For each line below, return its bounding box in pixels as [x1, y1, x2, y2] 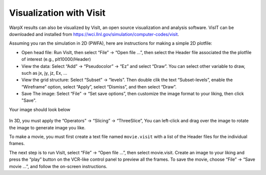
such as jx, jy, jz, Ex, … [21, 70, 67, 76]
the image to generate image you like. [9, 124, 86, 130]
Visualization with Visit [9, 7, 106, 18]
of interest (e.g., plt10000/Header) [21, 57, 91, 62]
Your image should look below [9, 106, 71, 113]
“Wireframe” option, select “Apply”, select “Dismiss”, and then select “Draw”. [21, 84, 177, 89]
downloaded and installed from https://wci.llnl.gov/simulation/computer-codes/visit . [9, 31, 179, 37]
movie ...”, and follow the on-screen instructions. [9, 163, 108, 169]
